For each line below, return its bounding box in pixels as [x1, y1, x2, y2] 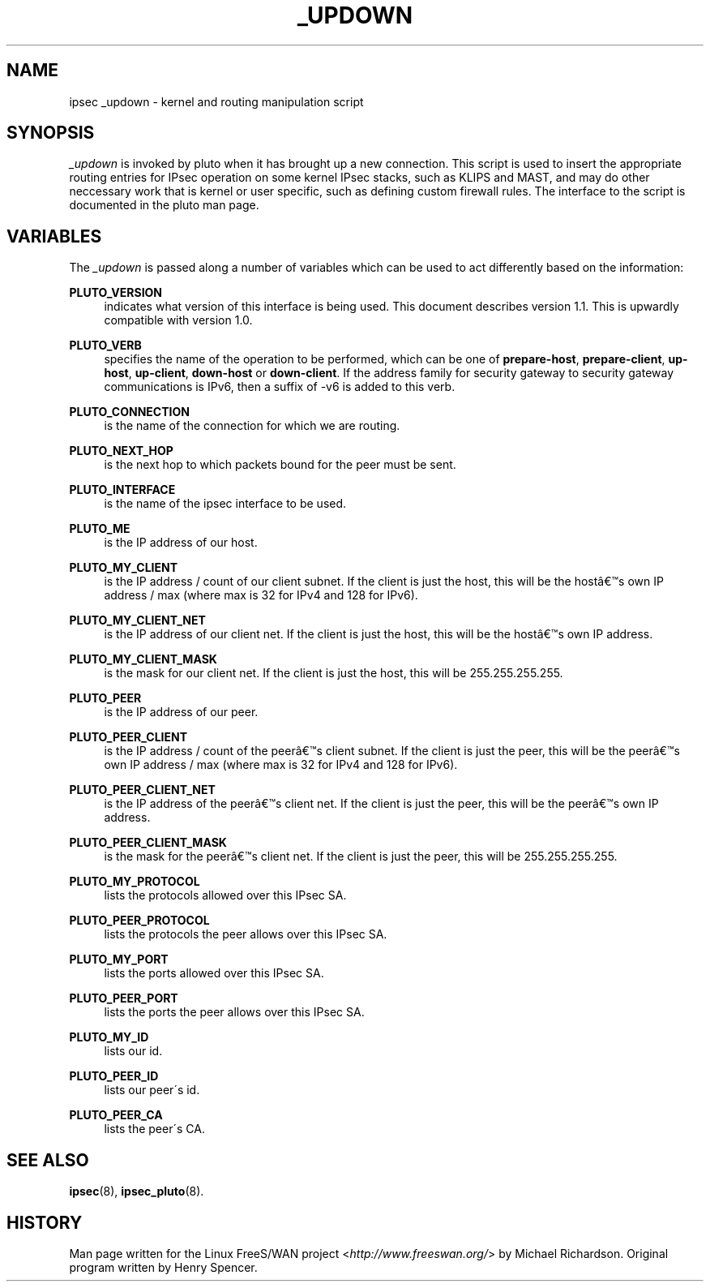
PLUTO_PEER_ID [69, 1069, 159, 1084]
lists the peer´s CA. [104, 1122, 205, 1136]
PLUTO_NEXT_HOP [69, 444, 173, 458]
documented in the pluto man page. [69, 198, 259, 213]
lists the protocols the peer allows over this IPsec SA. [104, 927, 387, 942]
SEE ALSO [6, 1149, 89, 1170]
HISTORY [6, 1212, 83, 1233]
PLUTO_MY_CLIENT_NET [69, 613, 206, 628]
